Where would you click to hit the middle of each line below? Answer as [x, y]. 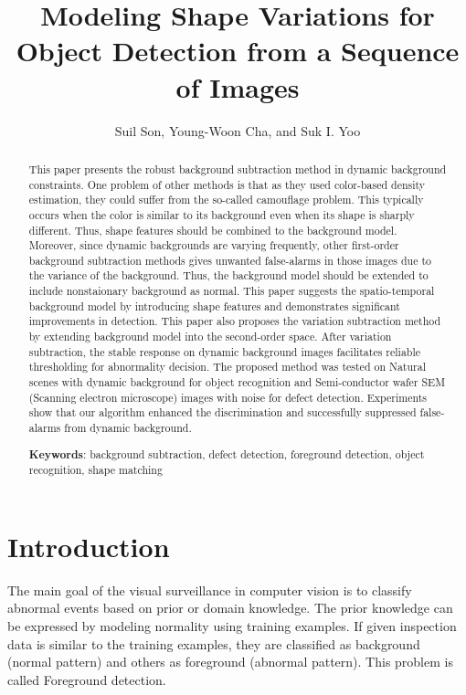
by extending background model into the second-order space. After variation [210, 337]
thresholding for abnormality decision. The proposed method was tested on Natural [227, 367]
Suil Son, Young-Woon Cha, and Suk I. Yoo [238, 130]
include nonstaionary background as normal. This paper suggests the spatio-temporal [232, 291]
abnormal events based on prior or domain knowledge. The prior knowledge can [230, 608]
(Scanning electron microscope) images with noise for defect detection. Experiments [228, 397]
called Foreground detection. [87, 679]
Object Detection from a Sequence [238, 51]
